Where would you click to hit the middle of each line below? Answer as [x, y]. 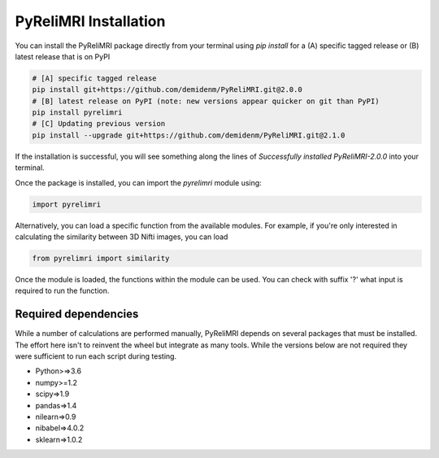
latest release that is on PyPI [63, 56]
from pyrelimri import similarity [101, 258]
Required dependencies [77, 314]
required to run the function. [62, 291]
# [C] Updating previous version [99, 124]
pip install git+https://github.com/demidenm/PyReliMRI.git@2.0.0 [167, 90]
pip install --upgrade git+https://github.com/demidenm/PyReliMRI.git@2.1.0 [189, 135]
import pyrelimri [67, 204]
